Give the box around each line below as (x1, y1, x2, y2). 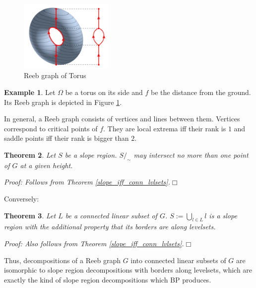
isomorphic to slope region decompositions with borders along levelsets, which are (4, 265, 253, 275)
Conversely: (4, 193, 39, 203)
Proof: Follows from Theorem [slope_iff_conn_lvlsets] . (4, 177, 170, 187)
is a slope (209, 210, 237, 220)
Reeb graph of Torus (24, 70, 86, 81)
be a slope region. (64, 149, 117, 160)
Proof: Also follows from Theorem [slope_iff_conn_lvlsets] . (4, 238, 184, 248)
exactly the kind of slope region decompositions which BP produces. (4, 274, 211, 285)
